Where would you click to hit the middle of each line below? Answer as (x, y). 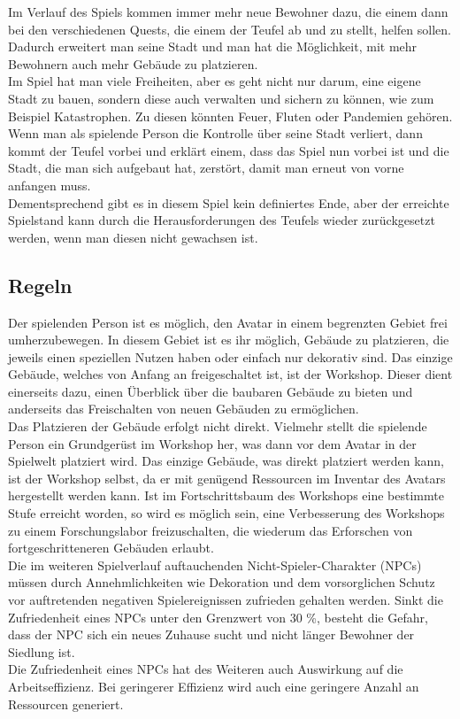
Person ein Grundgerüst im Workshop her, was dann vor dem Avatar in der (212, 443)
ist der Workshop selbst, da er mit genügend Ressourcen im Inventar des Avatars (227, 478)
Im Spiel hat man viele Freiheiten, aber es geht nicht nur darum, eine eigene (215, 81)
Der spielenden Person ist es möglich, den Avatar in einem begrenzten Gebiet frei (228, 322)
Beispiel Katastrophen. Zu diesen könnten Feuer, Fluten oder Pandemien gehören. (230, 116)
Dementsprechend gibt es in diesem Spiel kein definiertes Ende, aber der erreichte (229, 202)
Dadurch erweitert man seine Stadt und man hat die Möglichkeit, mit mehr (213, 46)
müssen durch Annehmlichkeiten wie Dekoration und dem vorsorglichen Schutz (222, 582)
